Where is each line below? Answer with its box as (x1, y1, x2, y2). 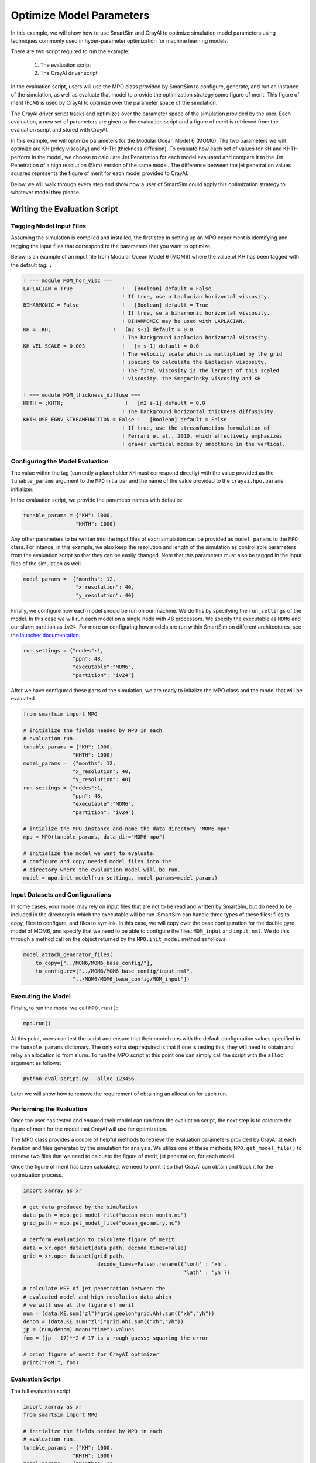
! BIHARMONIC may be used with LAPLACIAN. (122, 318, 246, 325)
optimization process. (11, 1171, 63, 1179)
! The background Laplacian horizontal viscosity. (122, 334, 270, 341)
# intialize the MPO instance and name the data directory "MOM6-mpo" (23, 825, 231, 832)
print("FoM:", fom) (23, 1359, 79, 1366)
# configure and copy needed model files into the (23, 858, 172, 865)
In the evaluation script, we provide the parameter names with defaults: (11, 496, 183, 503)
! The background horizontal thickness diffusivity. (122, 408, 276, 415)
